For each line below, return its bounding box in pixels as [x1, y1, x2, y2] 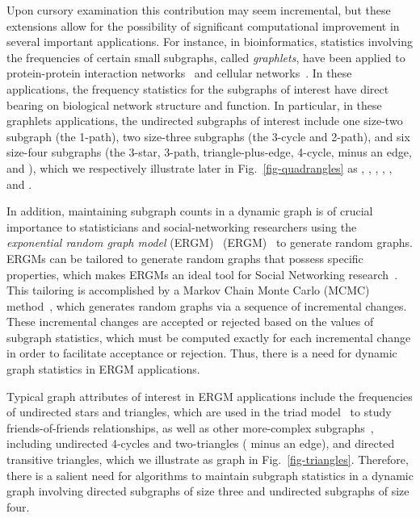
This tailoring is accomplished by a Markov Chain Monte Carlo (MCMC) [6, 282, 370, 299]
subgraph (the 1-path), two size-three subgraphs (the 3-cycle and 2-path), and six [6, 127, 410, 144]
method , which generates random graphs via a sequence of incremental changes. [6, 297, 407, 314]
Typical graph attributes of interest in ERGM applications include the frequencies [6, 387, 413, 404]
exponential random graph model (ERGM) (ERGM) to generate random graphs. [6, 234, 413, 251]
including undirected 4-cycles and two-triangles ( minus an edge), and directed [6, 435, 395, 452]
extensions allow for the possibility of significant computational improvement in [6, 17, 400, 34]
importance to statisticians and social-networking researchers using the [6, 218, 357, 235]
